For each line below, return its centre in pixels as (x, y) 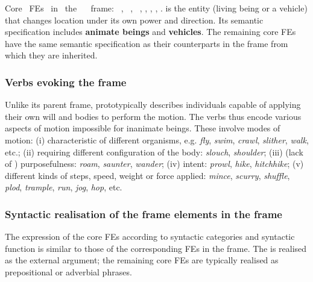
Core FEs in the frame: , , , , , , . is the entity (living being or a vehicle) (156, 8)
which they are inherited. (51, 55)
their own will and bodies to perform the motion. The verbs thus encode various (153, 116)
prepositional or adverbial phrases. (68, 271)
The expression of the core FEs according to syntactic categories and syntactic (150, 237)
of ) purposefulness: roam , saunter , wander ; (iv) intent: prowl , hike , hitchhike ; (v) (154, 164)
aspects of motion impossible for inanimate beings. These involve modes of (143, 128)
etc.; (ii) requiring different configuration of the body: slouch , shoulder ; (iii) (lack (154, 152)
